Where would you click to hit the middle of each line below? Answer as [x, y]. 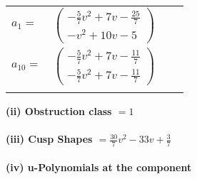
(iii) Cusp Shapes [49, 139]
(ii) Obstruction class [59, 110]
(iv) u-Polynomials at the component [99, 167]
